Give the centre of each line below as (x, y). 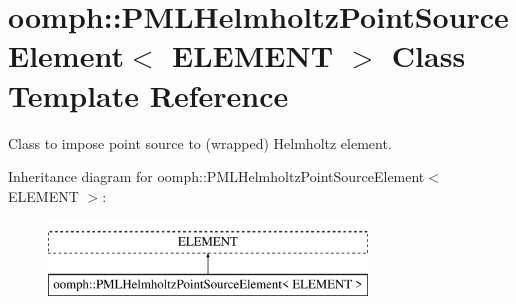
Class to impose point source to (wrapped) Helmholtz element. (200, 142)
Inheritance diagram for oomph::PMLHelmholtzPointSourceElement (216, 176)
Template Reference (148, 94)
